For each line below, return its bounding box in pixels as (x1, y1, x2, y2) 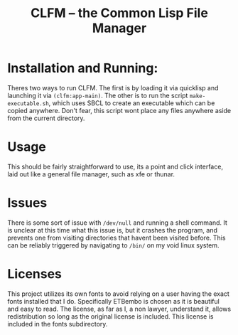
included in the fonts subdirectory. (7, 319, 108, 328)
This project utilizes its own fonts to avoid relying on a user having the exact (7, 289, 229, 298)
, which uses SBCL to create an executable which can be (48, 98, 215, 107)
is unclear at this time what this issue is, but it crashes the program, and (7, 225, 218, 234)
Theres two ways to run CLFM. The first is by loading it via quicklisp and (7, 83, 219, 92)
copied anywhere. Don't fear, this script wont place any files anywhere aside (7, 106, 232, 115)
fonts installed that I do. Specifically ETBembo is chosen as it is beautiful (7, 297, 220, 305)
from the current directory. (7, 114, 85, 122)
